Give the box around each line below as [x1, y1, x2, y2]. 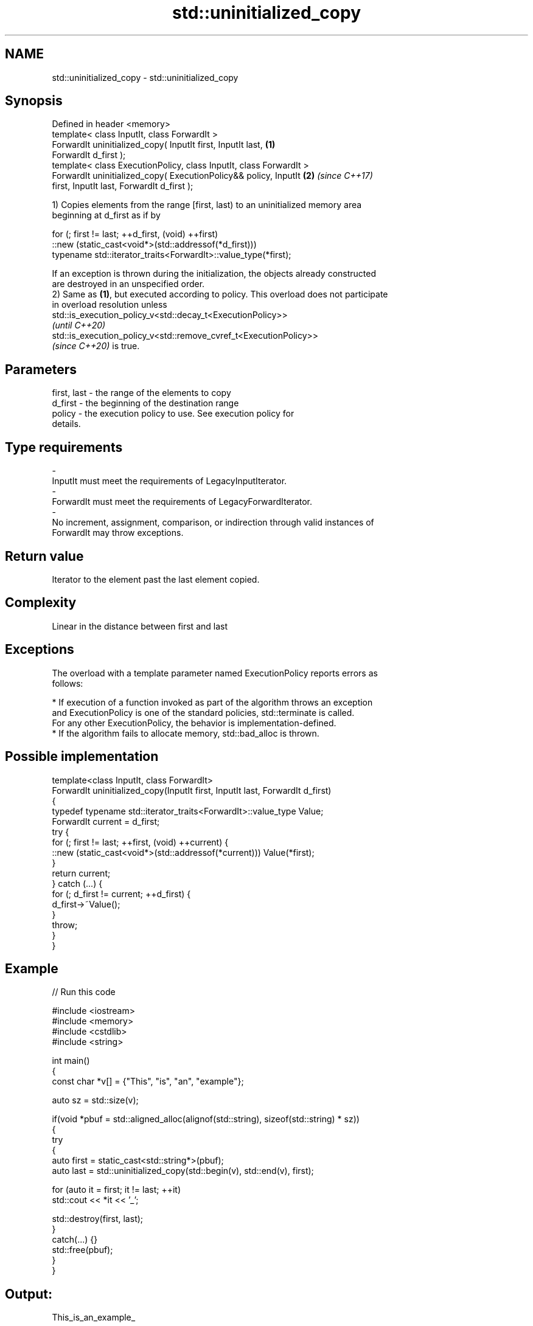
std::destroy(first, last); [52, 1213, 144, 1224]
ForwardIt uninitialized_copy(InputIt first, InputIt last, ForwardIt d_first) [52, 785, 332, 796]
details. [52, 418, 81, 429]
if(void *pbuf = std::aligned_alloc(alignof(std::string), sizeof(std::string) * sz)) [52, 1114, 360, 1125]
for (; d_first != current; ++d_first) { [52, 888, 191, 899]
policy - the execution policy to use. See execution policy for [52, 408, 294, 419]
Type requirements [5, 439, 123, 455]
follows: [52, 678, 83, 689]
